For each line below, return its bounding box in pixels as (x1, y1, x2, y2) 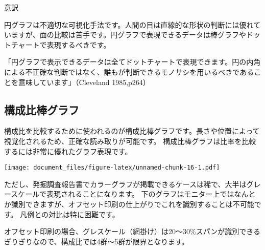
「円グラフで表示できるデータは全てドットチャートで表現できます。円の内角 (4, 56, 261, 67)
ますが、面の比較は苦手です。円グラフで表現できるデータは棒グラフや (11, 29, 247, 40)
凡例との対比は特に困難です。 (20, 209, 119, 219)
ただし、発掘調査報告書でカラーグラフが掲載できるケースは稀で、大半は (4, 178, 247, 189)
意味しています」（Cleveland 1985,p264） (18, 76, 150, 87)
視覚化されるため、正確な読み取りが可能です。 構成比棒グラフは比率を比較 (4, 135, 256, 146)
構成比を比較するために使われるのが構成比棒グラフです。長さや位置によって (4, 126, 260, 136)
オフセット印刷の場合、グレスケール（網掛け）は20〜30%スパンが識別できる (4, 226, 261, 237)
